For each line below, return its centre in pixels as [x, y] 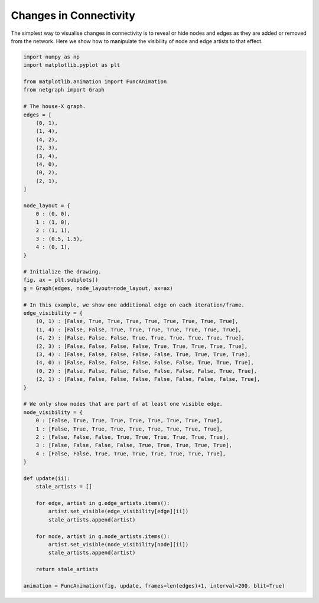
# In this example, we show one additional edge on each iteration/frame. [134, 305]
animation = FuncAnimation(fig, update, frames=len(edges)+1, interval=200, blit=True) [154, 586]
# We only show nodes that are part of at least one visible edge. [123, 404]
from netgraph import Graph [64, 90]
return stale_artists [67, 569]
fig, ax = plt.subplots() [61, 280]
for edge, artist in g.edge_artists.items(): [103, 503]
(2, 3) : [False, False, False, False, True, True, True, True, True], [142, 346]
